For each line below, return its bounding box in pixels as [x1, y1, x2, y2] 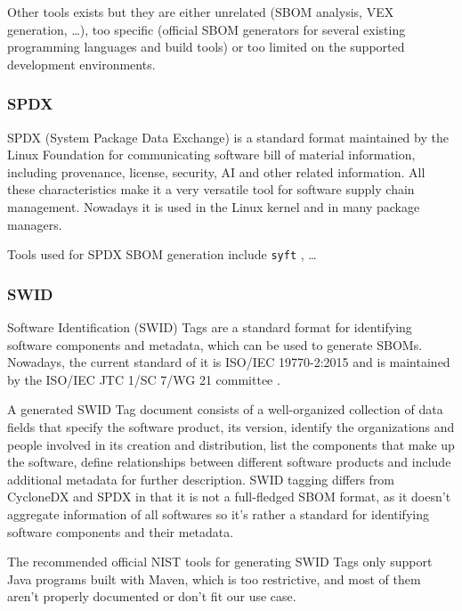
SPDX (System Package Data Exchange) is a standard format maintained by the [7, 127, 449, 146]
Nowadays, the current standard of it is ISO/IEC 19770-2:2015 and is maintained [7, 353, 450, 371]
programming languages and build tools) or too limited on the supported [7, 37, 405, 56]
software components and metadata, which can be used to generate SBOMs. [7, 335, 423, 354]
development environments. [7, 54, 156, 73]
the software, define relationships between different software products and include [7, 452, 451, 471]
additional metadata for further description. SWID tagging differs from [7, 469, 395, 488]
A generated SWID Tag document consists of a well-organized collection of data [7, 400, 443, 419]
